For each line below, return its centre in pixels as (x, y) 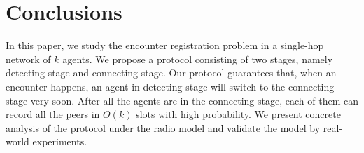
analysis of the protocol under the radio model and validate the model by (163, 127)
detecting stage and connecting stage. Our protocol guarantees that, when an (171, 73)
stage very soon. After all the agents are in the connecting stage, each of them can (182, 100)
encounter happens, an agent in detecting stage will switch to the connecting (170, 86)
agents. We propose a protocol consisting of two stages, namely (198, 59)
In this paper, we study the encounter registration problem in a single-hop (165, 45)
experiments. (60, 141)
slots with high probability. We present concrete (238, 114)
